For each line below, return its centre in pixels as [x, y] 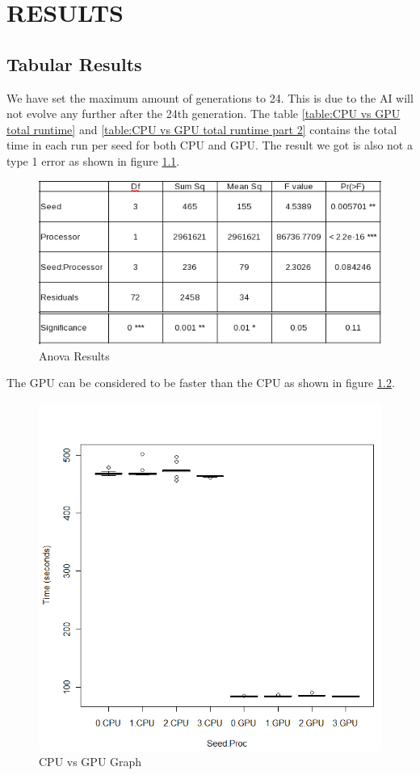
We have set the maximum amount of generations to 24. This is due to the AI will [210, 97]
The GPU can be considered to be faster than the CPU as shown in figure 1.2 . [201, 383]
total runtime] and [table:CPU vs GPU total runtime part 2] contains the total [202, 129]
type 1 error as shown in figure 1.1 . [93, 160]
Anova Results [74, 355]
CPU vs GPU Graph [90, 762]
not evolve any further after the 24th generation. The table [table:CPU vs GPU [204, 114]
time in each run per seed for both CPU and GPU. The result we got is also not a [210, 145]
